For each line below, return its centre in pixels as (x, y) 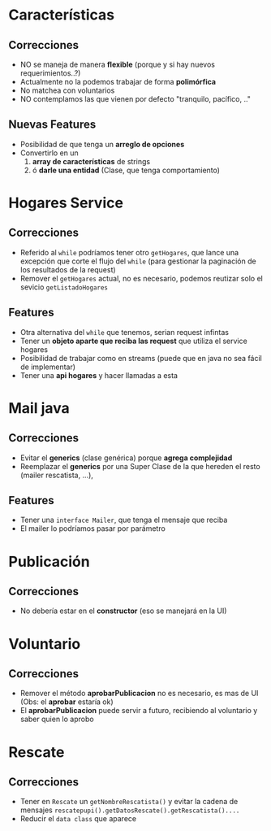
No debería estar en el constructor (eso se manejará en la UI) (123, 611)
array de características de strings (91, 161)
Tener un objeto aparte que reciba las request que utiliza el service (133, 341)
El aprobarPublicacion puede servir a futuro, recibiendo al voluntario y (139, 711)
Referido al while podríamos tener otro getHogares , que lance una (129, 252)
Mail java (39, 408)
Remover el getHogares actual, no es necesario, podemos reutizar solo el (142, 278)
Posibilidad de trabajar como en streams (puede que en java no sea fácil (141, 358)
